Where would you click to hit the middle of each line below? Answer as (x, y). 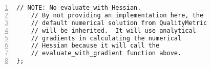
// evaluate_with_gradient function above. (106, 53)
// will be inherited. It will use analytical (113, 30)
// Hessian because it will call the (95, 46)
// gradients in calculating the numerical (106, 38)
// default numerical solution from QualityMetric (119, 23)
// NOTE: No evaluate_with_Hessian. (79, 8)
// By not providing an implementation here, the (117, 15)
